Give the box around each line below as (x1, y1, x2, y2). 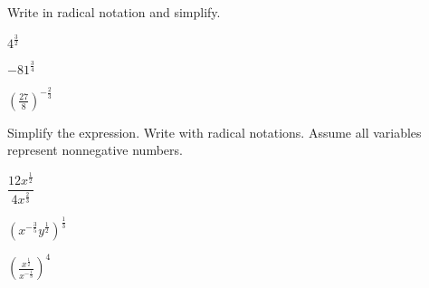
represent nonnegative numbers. (7, 140, 183, 159)
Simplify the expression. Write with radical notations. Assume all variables (7, 122, 422, 141)
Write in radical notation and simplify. (7, 3, 221, 21)
